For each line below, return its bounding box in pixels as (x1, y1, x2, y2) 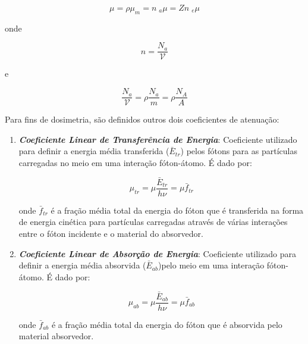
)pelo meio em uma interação (158, 259, 265, 271)
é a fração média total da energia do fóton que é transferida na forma (51, 204, 304, 216)
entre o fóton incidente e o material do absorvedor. (18, 227, 203, 239)
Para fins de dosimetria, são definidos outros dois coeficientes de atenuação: (5, 113, 279, 126)
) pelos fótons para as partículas (180, 145, 297, 157)
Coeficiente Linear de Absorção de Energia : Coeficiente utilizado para (18, 247, 296, 259)
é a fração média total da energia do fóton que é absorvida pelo (51, 318, 282, 330)
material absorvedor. (18, 330, 94, 342)
